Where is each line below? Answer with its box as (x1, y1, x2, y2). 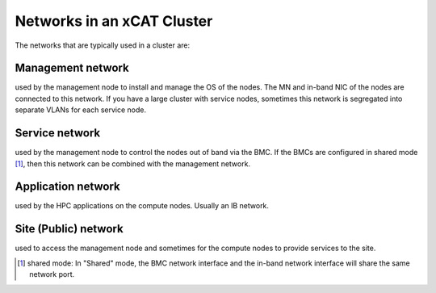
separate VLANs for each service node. (15, 105, 147, 115)
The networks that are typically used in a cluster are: (15, 40, 191, 50)
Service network (15, 126, 101, 140)
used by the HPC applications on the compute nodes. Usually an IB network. (15, 201, 270, 211)
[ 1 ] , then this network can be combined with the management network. (15, 158, 250, 169)
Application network (15, 180, 120, 194)
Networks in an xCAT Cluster (15, 12, 213, 30)
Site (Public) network (15, 222, 124, 236)
